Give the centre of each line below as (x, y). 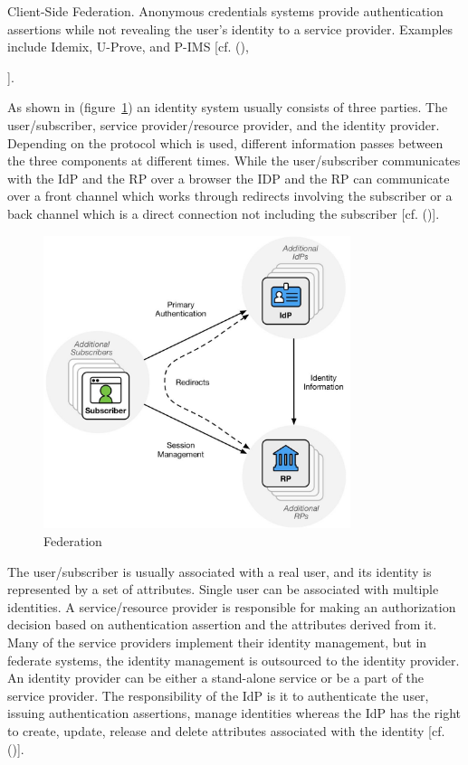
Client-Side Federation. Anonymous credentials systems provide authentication (225, 11)
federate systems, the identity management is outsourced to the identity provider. (234, 660)
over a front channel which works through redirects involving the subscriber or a (230, 196)
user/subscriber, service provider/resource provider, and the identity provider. (224, 124)
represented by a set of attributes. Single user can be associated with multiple (223, 589)
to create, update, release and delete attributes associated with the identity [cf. (226, 731)
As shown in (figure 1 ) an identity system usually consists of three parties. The (228, 107)
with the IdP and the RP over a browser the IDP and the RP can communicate (229, 178)
